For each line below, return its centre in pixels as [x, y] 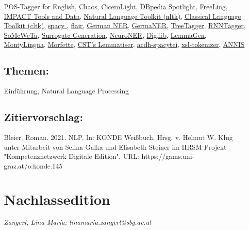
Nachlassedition [57, 199]
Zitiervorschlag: [43, 117]
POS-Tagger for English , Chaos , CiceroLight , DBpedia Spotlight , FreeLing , [116, 6]
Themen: [26, 70]
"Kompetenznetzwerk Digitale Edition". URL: [72, 156]
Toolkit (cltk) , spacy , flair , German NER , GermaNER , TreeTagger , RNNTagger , [125, 25]
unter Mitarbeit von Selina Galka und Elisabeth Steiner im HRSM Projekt [115, 146]
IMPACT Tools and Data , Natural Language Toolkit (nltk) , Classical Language [123, 16]
